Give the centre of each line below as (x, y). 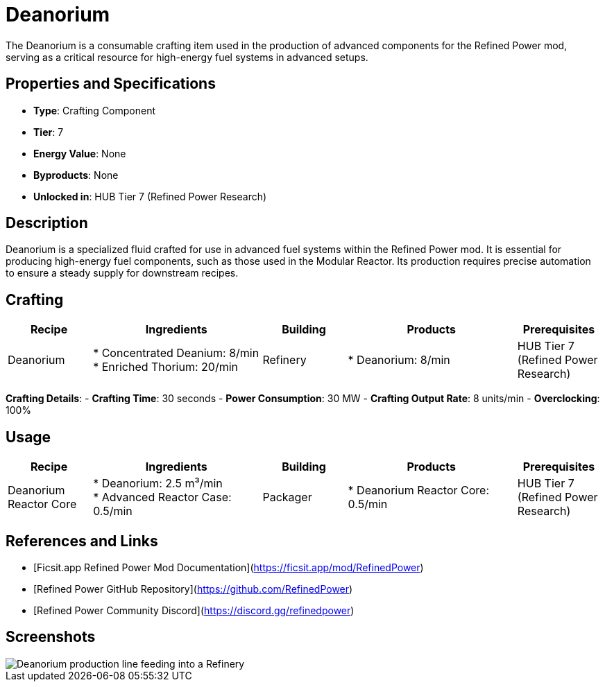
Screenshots (51, 637)
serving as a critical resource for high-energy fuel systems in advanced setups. (187, 57)
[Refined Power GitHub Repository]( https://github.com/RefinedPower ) (193, 589)
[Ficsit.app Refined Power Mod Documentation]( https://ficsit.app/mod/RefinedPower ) (229, 567)
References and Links (82, 541)
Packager (287, 497)
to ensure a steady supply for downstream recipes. (122, 273)
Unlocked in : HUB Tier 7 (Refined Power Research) (150, 196)
